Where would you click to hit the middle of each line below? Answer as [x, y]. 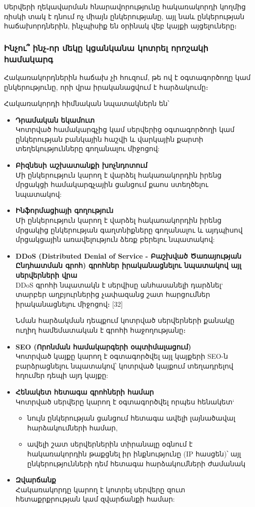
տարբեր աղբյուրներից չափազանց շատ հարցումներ [113, 294]
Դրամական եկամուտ [55, 120]
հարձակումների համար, [72, 427]
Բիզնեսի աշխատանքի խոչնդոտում [81, 165]
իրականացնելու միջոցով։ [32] [69, 304]
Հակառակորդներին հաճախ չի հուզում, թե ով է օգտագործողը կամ [127, 77]
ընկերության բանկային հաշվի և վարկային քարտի [109, 139]
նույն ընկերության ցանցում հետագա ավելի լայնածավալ [131, 418]
